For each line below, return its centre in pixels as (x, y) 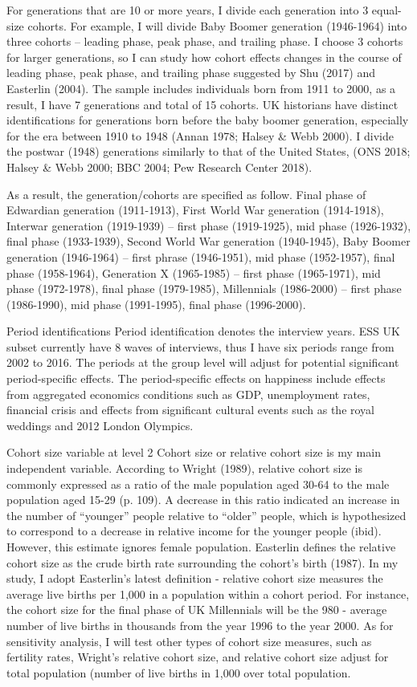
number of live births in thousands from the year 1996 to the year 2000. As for (200, 625)
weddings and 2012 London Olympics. (100, 425)
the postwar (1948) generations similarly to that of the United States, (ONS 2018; (208, 151)
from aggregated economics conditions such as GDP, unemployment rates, (188, 394)
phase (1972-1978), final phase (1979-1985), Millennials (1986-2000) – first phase (204, 289)
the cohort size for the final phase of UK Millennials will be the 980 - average (197, 610)
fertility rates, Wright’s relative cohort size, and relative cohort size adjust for (198, 657)
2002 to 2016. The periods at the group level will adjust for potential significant (203, 362)
